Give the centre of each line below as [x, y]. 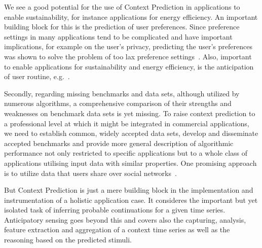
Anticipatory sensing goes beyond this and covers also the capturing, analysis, [125, 219]
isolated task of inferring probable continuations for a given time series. [115, 210]
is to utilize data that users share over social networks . [90, 173]
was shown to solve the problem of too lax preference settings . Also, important [128, 56]
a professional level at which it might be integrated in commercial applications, [127, 123]
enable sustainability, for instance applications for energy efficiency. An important [131, 16]
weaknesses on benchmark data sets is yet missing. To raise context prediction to [130, 113]
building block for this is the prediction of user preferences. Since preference [122, 27]
